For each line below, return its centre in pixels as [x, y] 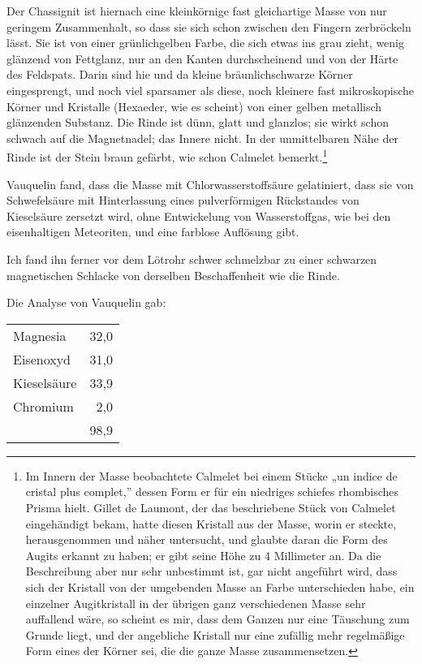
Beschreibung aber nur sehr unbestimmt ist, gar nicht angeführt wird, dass [211, 571]
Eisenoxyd [42, 359]
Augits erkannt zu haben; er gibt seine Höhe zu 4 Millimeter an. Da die [203, 555]
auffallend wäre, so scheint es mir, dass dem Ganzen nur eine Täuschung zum [217, 619]
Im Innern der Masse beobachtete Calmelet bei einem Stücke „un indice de [211, 475]
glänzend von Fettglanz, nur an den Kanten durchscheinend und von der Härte [202, 58]
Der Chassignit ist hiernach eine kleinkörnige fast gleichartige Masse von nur [197, 11]
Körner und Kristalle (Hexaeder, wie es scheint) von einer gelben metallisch [194, 106]
